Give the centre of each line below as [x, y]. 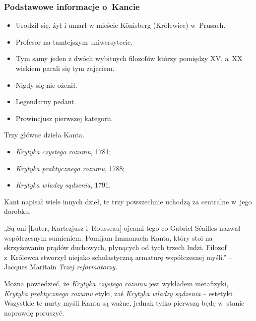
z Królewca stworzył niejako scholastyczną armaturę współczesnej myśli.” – [118, 257]
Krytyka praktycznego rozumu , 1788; [70, 168]
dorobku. [18, 211]
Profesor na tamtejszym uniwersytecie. [74, 41]
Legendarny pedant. [46, 101]
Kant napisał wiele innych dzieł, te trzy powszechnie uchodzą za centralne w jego [128, 201]
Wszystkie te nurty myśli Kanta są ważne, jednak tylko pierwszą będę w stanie [124, 303]
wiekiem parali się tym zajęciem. [65, 68]
